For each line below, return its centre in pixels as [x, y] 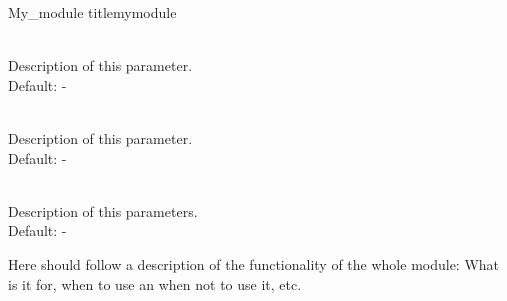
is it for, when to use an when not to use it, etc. [155, 283]
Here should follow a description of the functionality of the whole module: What [254, 263]
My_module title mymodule [92, 12]
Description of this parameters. [103, 210]
